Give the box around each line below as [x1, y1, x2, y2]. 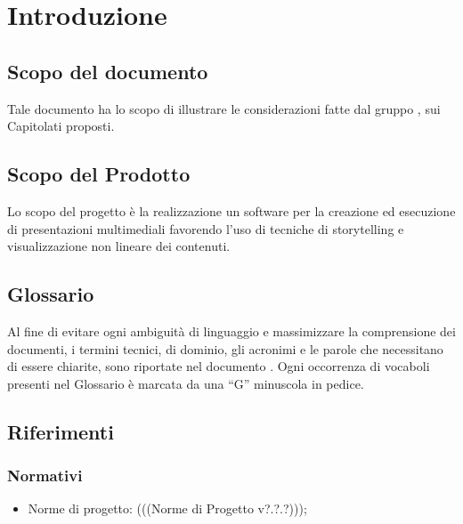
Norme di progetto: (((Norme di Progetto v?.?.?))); [28, 499, 307, 518]
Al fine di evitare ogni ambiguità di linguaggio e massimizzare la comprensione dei [7, 321, 456, 340]
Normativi [7, 464, 83, 487]
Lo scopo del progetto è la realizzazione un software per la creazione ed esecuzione [7, 201, 456, 220]
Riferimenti [7, 417, 114, 445]
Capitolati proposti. [7, 117, 115, 135]
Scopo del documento [7, 57, 208, 85]
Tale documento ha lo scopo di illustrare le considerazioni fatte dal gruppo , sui [7, 99, 441, 117]
